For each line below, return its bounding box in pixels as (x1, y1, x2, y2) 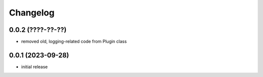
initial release (21, 63, 48, 70)
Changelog (9, 7, 55, 18)
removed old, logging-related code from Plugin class (21, 39, 127, 45)
